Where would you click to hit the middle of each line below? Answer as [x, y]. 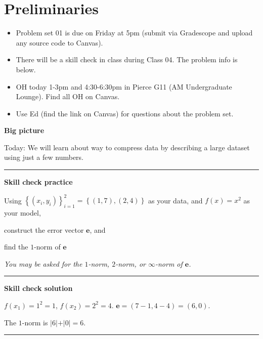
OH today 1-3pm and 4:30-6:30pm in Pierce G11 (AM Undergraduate [124, 86]
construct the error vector [44, 229]
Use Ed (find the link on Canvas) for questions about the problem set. [125, 113]
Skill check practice [38, 182]
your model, [23, 212]
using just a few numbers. [44, 157]
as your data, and [175, 200]
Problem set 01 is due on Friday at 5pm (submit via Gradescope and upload [134, 33]
